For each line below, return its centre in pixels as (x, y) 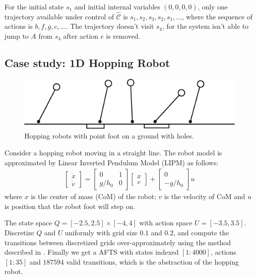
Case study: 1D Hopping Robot (87, 62)
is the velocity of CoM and (204, 196)
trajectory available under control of (59, 16)
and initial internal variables (117, 6)
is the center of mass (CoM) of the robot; (94, 196)
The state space (28, 223)
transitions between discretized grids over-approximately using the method (118, 242)
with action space (166, 223)
